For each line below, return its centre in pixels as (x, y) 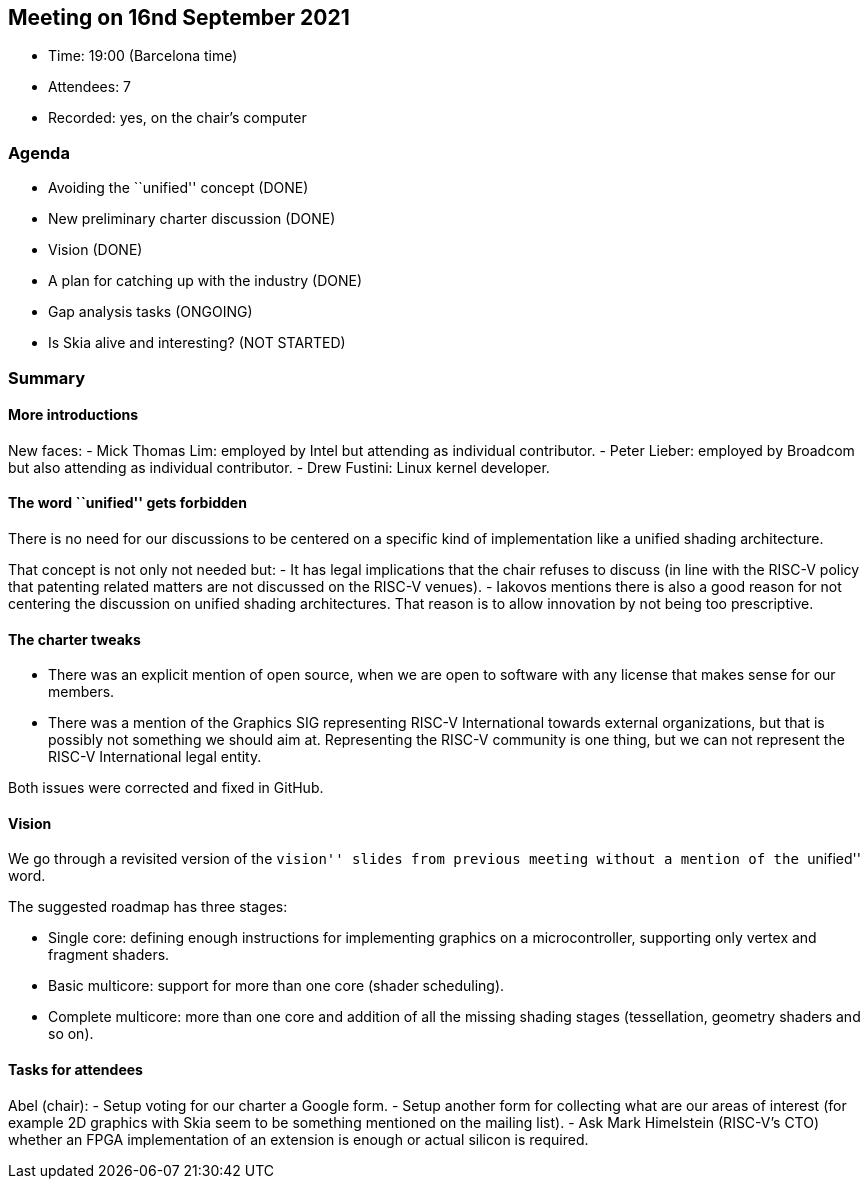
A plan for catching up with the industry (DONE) (205, 281)
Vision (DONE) (95, 250)
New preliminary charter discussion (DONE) (192, 219)
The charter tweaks (74, 639)
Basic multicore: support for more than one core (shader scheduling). (276, 986)
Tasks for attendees (75, 1070)
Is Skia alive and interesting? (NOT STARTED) (197, 343)
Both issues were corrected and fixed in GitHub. (166, 788)
